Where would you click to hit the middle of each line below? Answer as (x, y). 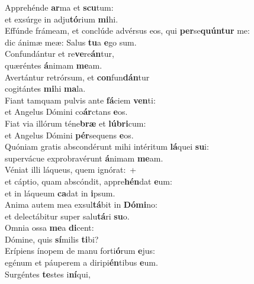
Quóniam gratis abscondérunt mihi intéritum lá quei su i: (107, 146)
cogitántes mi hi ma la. (45, 88)
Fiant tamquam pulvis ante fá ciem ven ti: (80, 100)
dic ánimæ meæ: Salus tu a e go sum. (71, 42)
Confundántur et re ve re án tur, (60, 54)
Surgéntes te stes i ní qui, (48, 274)
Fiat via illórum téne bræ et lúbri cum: (75, 123)
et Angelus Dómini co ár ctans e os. (66, 112)
